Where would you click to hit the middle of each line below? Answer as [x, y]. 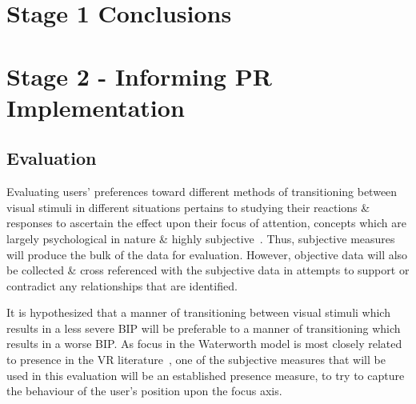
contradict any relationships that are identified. [122, 285]
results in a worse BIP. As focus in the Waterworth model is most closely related [204, 344]
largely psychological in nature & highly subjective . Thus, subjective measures [201, 238]
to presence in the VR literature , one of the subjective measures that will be [196, 360]
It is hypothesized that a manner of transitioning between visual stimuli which [198, 312]
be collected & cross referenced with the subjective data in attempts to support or [208, 270]
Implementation [96, 107]
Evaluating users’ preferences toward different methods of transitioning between [202, 192]
